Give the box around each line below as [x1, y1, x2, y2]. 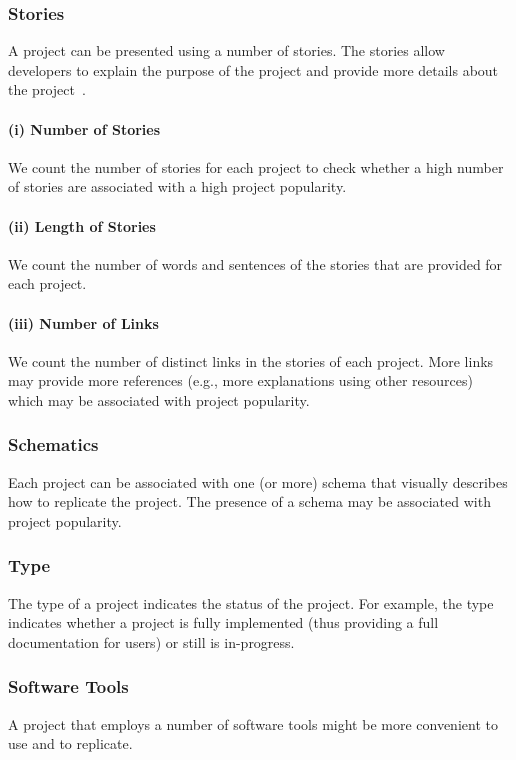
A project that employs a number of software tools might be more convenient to [8, 713, 498, 734]
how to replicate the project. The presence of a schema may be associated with [8, 491, 491, 512]
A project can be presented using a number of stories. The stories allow [8, 40, 445, 61]
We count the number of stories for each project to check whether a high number [8, 156, 504, 177]
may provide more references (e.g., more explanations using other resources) [8, 370, 473, 391]
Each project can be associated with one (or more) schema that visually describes [8, 471, 508, 492]
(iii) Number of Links [8, 312, 159, 333]
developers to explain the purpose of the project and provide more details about [8, 59, 499, 80]
